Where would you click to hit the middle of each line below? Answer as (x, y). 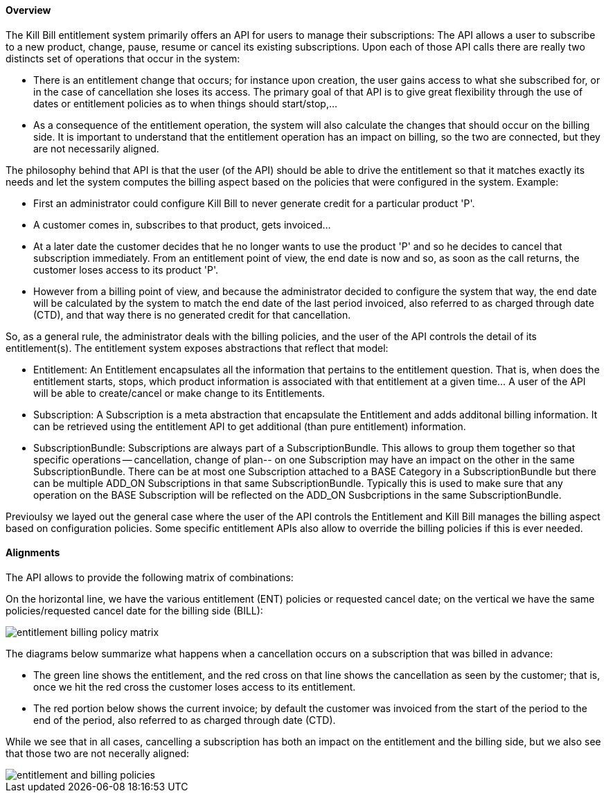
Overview (28, 10)
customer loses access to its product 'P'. (126, 269)
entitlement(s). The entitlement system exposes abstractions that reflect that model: (197, 348)
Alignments (33, 553)
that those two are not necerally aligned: (98, 753)
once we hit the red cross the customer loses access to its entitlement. (195, 686)
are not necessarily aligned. (96, 148)
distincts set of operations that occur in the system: (123, 58)
